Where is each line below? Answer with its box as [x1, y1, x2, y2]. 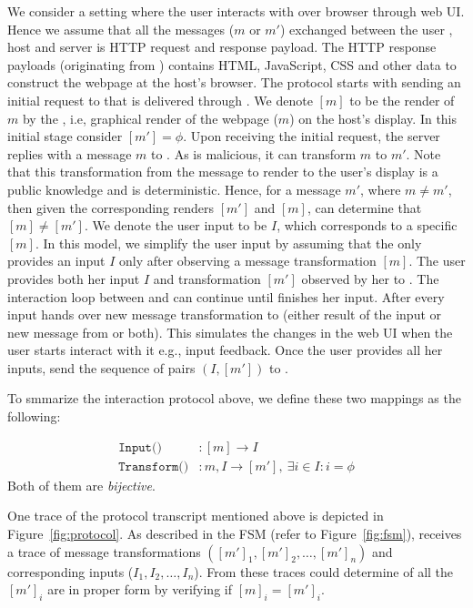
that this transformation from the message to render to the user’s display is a [7, 162, 438, 181]
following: [7, 407, 61, 426]
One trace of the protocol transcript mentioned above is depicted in [7, 506, 384, 525]
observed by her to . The [301, 269, 439, 288]
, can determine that [307, 198, 422, 217]
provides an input [7, 251, 106, 270]
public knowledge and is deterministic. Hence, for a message [7, 179, 341, 198]
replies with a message [7, 144, 132, 163]
